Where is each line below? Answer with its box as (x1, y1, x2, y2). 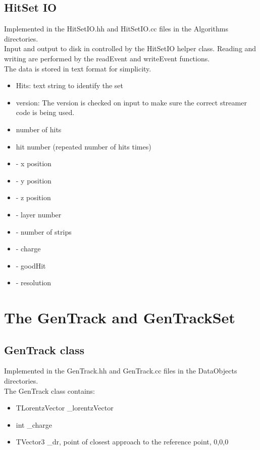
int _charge (16, 419, 53, 430)
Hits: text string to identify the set (16, 80, 124, 91)
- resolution (16, 277, 51, 288)
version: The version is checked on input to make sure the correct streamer (16, 97, 247, 107)
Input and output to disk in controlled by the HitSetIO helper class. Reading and (4, 43, 256, 54)
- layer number (16, 209, 62, 219)
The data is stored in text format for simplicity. (4, 63, 151, 73)
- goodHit (16, 260, 46, 271)
